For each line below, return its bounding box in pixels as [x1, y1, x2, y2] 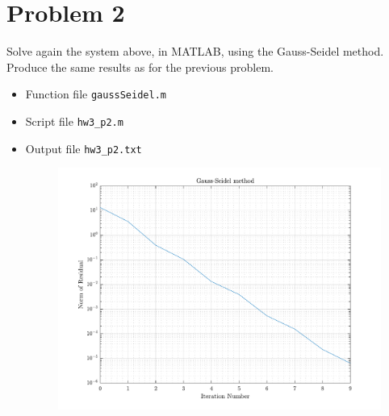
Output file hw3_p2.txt [25, 139, 142, 156]
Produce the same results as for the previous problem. [6, 58, 274, 75]
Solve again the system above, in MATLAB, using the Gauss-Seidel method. [6, 43, 384, 60]
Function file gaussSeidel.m [25, 85, 166, 102]
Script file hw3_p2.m [25, 112, 123, 129]
